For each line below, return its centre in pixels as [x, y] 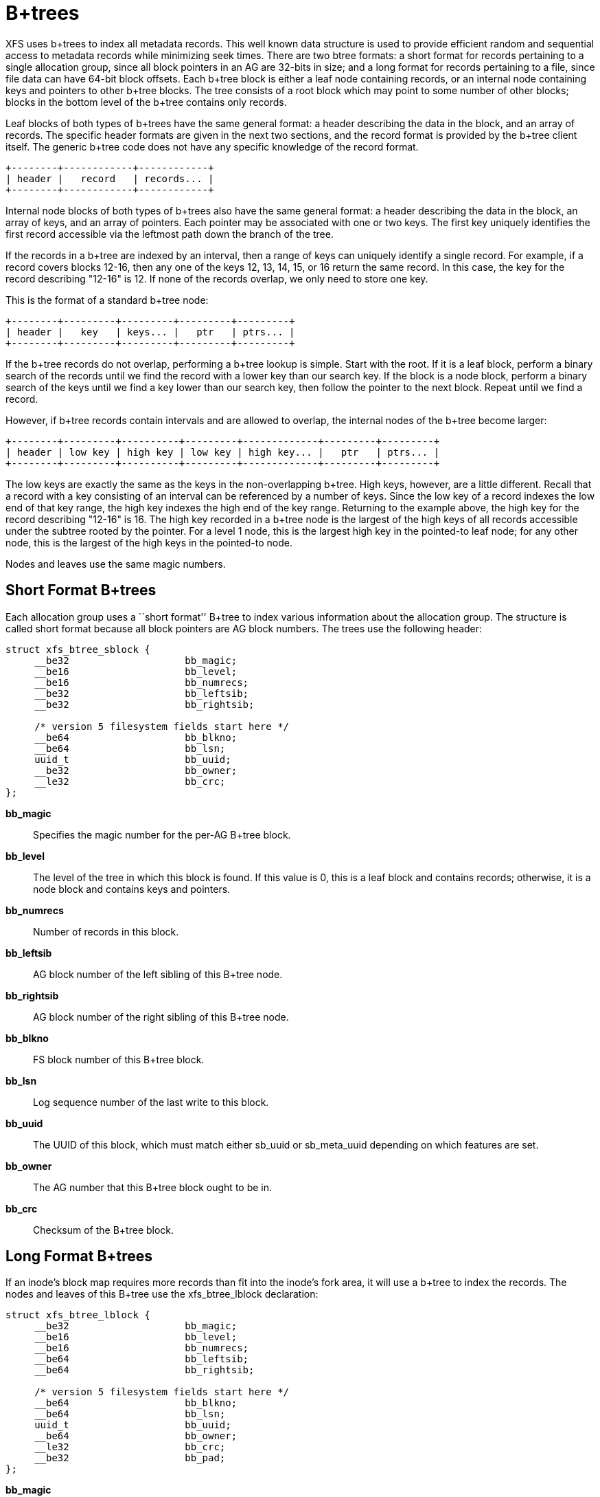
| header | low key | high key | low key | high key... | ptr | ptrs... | [223, 452]
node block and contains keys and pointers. [132, 889]
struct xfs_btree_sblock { [78, 649]
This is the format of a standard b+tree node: [107, 300]
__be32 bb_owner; [136, 770]
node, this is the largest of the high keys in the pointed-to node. [149, 542]
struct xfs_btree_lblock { [78, 1315]
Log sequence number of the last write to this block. [151, 1102]
